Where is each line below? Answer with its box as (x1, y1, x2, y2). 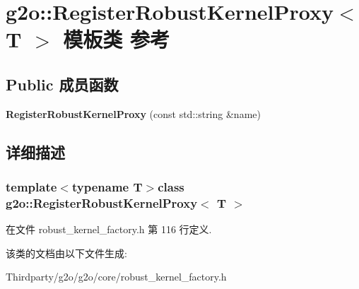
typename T (71, 178, 143, 196)
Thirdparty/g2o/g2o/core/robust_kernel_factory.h (6, 269, 227, 284)
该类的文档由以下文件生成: (6, 245, 127, 260)
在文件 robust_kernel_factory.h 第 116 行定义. (6, 222, 212, 237)
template (6, 178, 57, 196)
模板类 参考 (63, 25, 170, 54)
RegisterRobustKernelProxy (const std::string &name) (6, 106, 261, 121)
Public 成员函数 (6, 73, 119, 95)
